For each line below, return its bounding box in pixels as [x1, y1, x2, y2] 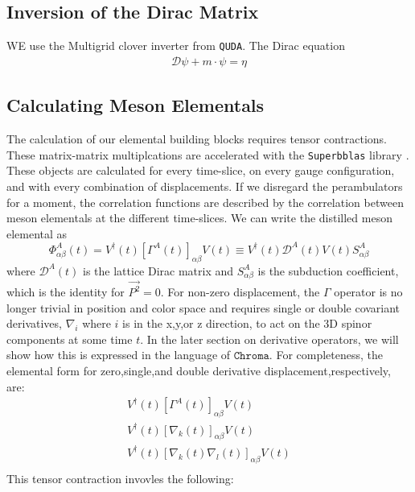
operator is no [334, 283, 403, 300]
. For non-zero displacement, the [160, 283, 320, 300]
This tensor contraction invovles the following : [6, 469, 234, 486]
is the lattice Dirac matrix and [83, 262, 234, 279]
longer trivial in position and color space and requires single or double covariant [6, 299, 401, 316]
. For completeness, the [269, 346, 383, 363]
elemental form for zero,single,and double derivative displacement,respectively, [6, 362, 391, 379]
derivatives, [6, 315, 62, 332]
